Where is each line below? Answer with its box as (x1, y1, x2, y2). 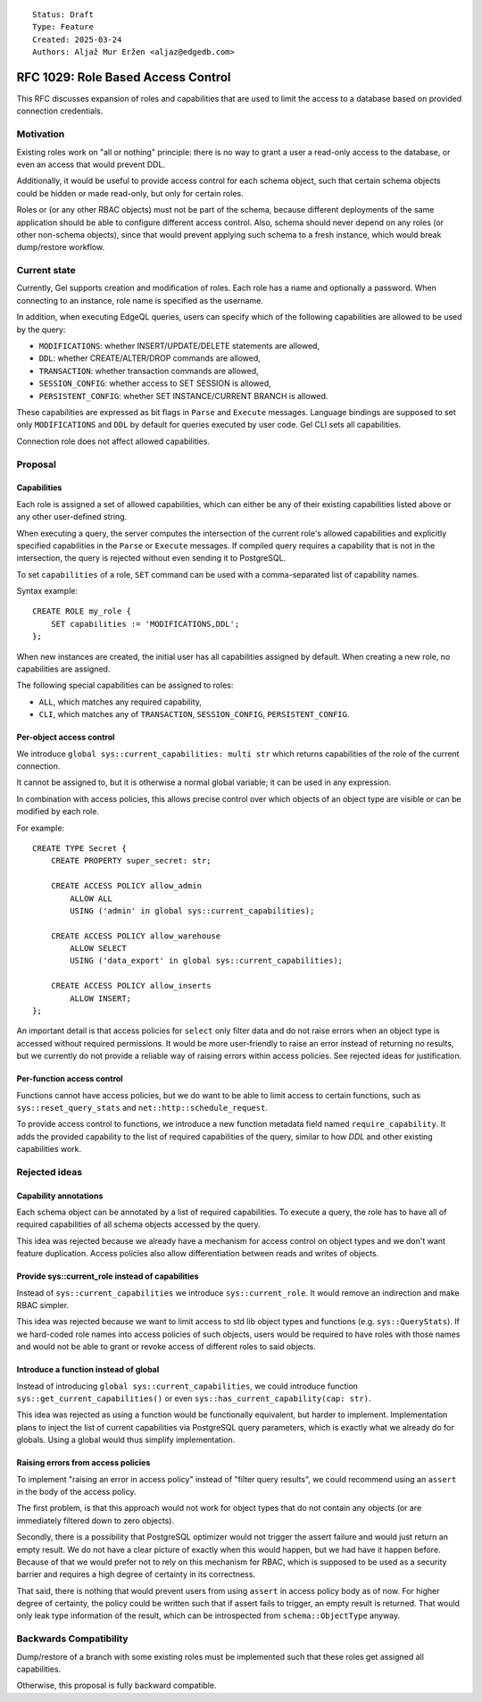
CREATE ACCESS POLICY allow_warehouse (50, 930, 221, 941)
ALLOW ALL (70, 893, 113, 904)
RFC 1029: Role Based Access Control (16, 70, 231, 85)
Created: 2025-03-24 (32, 34, 122, 45)
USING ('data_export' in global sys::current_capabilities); (70, 955, 344, 966)
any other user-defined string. (16, 512, 128, 522)
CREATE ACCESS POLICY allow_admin (50, 880, 203, 891)
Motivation (16, 128, 65, 140)
